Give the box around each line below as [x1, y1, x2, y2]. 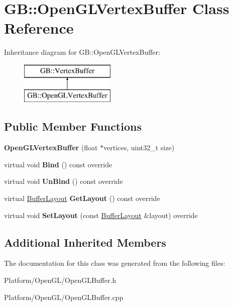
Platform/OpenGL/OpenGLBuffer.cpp [4, 291, 124, 302]
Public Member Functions [4, 119, 142, 134]
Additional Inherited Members [4, 234, 166, 250]
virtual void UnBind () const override [4, 176, 123, 186]
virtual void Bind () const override [4, 159, 112, 169]
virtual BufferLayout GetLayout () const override [4, 193, 160, 203]
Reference [4, 18, 74, 38]
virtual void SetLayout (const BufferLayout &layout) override [4, 210, 198, 220]
